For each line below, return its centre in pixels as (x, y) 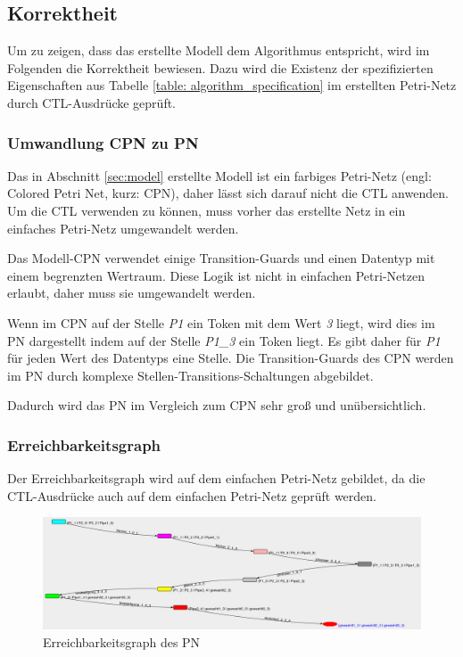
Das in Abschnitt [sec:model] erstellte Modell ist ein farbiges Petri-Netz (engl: (219, 175)
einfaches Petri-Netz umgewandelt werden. (123, 228)
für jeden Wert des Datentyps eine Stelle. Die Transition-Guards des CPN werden (231, 358)
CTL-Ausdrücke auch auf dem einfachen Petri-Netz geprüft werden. (192, 495)
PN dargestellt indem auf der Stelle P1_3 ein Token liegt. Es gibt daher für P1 (224, 340)
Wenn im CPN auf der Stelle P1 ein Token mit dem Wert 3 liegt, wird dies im (221, 322)
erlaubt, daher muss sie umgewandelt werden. (132, 293)
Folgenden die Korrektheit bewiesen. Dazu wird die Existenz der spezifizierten (220, 67)
